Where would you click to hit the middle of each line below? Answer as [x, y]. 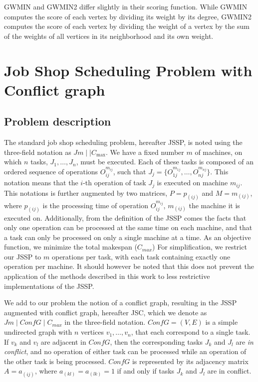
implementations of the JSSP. [49, 286]
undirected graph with [38, 332]
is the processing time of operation [96, 205]
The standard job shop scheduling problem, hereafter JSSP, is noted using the [123, 142]
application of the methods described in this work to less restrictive [107, 276]
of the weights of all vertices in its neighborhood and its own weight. [109, 36]
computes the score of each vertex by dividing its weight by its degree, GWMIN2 [128, 16]
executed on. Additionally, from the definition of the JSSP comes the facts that [125, 217]
